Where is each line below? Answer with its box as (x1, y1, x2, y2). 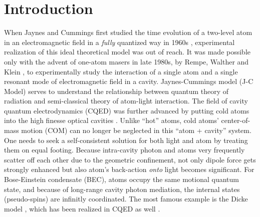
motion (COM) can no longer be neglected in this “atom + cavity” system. (21, 125, 251, 135)
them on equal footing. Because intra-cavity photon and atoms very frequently (4, 144, 245, 155)
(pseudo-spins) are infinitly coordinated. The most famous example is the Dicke (4, 193, 248, 204)
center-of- (221, 115, 250, 125)
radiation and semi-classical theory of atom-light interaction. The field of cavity (4, 95, 248, 106)
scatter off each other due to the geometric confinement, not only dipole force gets (4, 154, 256, 164)
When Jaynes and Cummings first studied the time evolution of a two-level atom (4, 27, 252, 37)
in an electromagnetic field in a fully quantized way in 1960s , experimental (4, 36, 235, 47)
